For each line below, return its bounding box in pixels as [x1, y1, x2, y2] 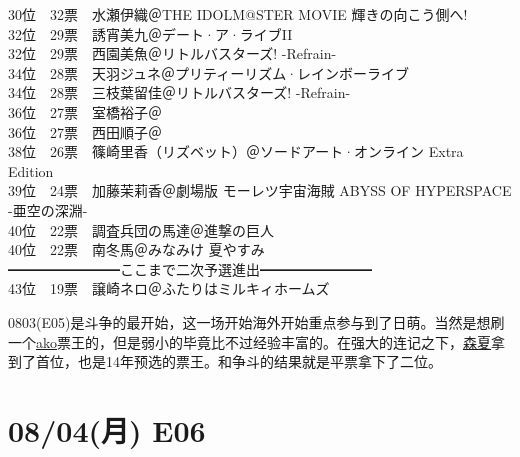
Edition [8, 160, 54, 181]
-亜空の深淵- [8, 199, 88, 220]
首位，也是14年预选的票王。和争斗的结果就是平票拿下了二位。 [35, 351, 442, 372]
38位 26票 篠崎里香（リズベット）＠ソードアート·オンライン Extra [8, 141, 464, 162]
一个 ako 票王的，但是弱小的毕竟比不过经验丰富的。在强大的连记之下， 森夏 [8, 331, 491, 352]
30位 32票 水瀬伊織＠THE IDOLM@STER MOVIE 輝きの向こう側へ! [8, 4, 468, 24]
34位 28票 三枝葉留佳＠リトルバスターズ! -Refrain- [8, 82, 351, 103]
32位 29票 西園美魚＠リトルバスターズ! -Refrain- [8, 43, 337, 64]
